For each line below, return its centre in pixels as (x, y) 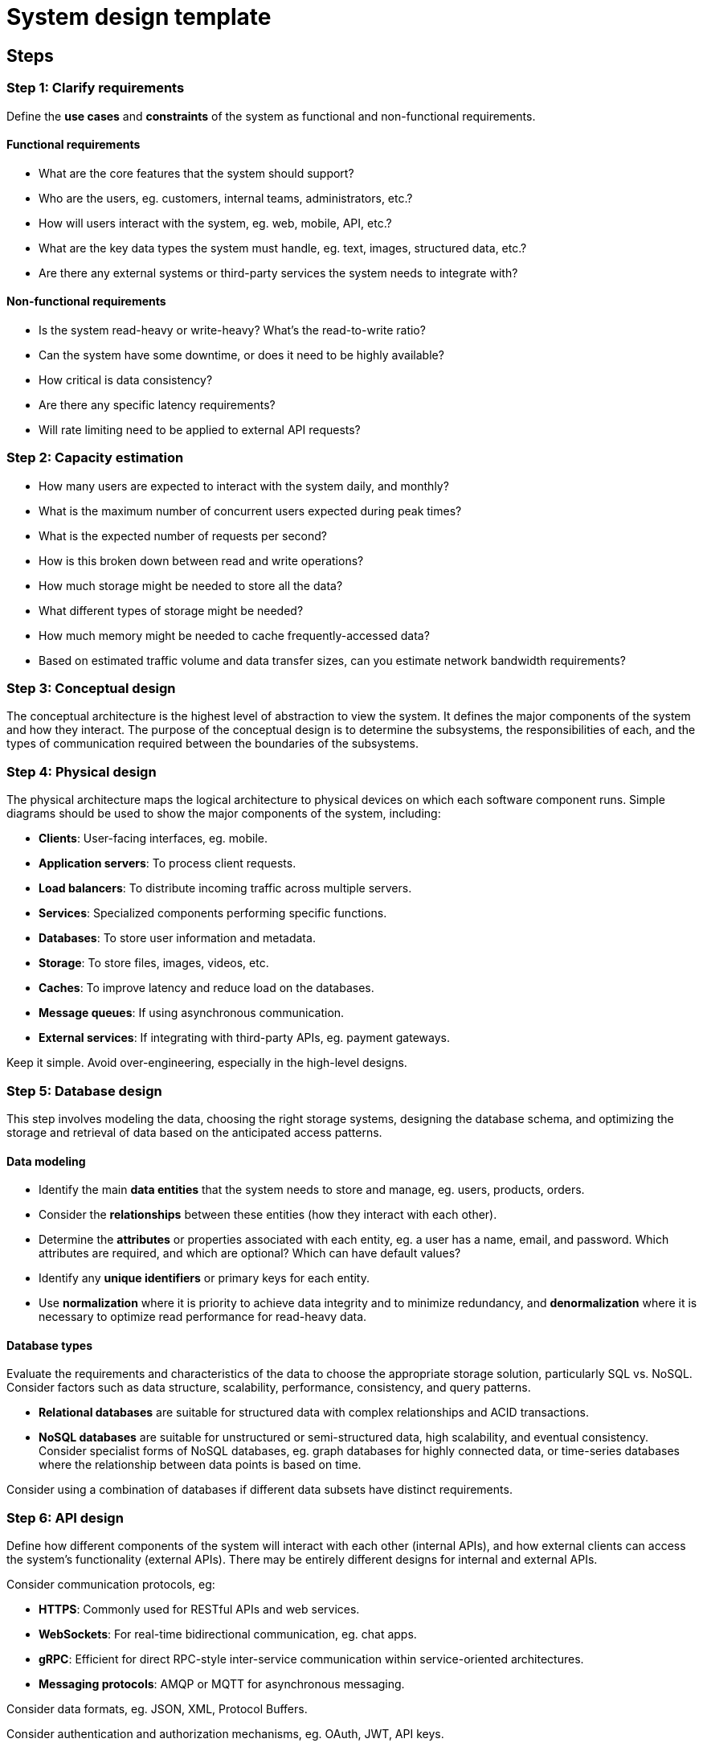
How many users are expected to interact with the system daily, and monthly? (244, 486)
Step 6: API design (65, 1517)
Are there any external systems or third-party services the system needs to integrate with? (278, 273)
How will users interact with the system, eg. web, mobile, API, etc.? (215, 223)
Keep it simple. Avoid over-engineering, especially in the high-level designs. (207, 1063)
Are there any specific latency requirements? (157, 404)
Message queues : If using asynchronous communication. (192, 1013)
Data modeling (46, 1161)
